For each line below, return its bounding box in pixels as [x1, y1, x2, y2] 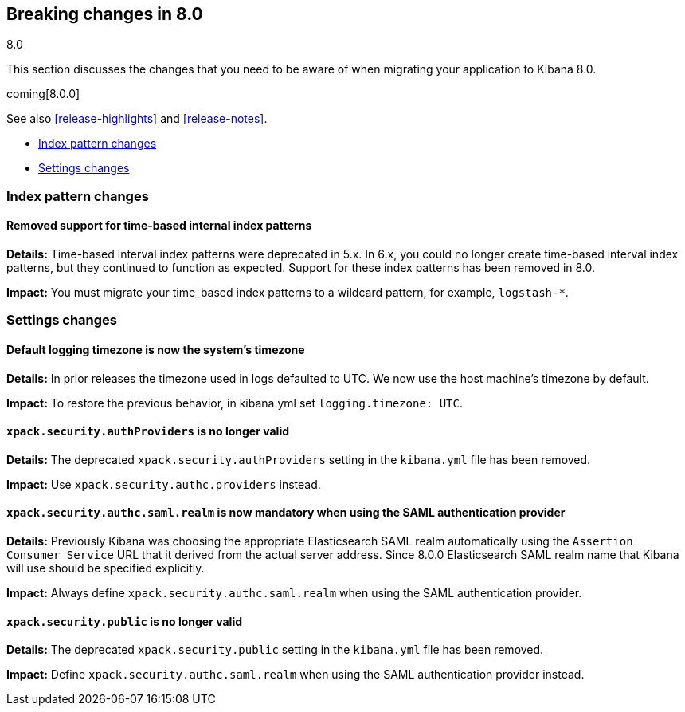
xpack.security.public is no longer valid [6, 614, 242, 628]
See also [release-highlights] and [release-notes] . [6, 112, 268, 126]
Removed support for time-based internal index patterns [6, 218, 312, 233]
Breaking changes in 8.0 [6, 4, 203, 24]
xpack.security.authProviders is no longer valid [6, 424, 289, 439]
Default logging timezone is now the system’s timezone [6, 343, 305, 356]
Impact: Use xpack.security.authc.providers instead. [6, 477, 321, 491]
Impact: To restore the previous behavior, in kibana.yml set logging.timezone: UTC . [6, 395, 464, 410]
